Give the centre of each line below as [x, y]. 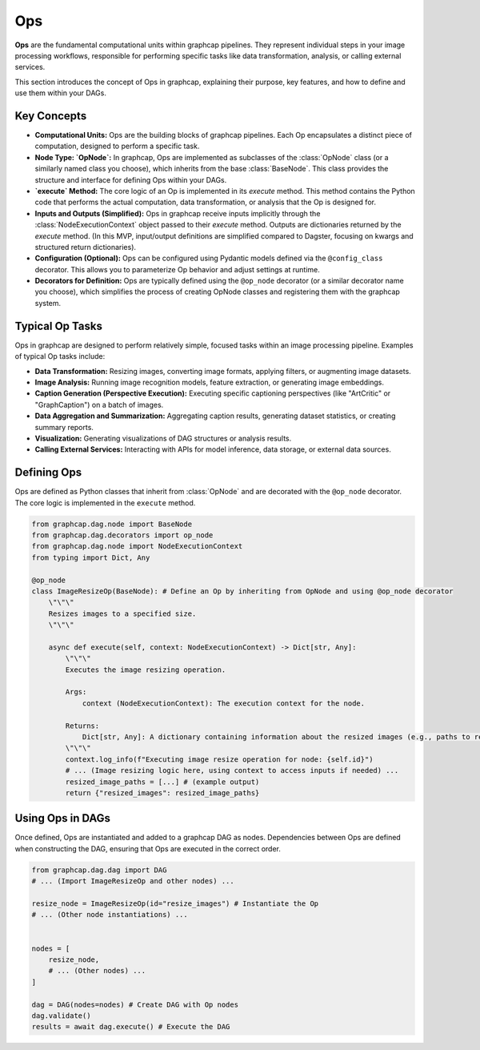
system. [48, 303]
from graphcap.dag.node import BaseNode [112, 524]
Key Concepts [51, 116]
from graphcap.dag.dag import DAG [99, 870]
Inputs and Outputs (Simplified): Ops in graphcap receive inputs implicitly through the [178, 213]
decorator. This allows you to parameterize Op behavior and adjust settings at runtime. [177, 269]
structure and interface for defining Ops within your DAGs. [131, 179]
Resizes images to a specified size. [122, 614]
